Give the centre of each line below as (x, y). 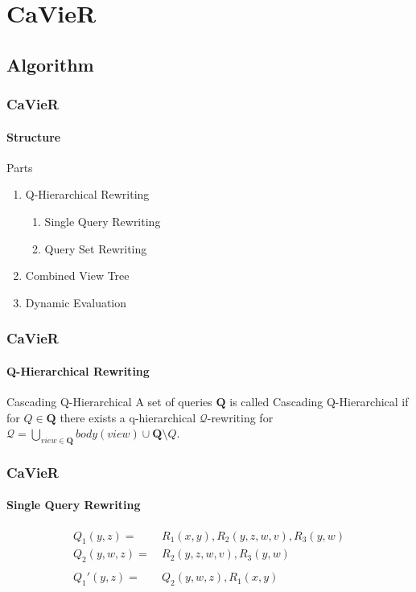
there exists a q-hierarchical (128, 417)
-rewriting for (240, 417)
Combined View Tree (77, 275)
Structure (34, 136)
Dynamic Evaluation (76, 302)
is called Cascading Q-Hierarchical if (319, 401)
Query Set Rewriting (96, 248)
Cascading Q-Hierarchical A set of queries (109, 401)
